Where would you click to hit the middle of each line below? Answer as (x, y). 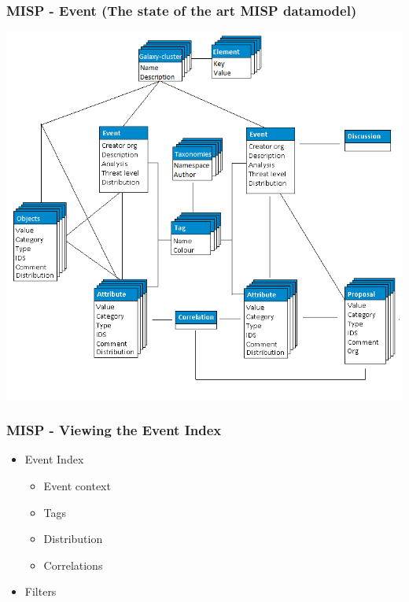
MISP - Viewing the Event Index (114, 430)
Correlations (73, 565)
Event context (77, 486)
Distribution (73, 539)
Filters (41, 591)
